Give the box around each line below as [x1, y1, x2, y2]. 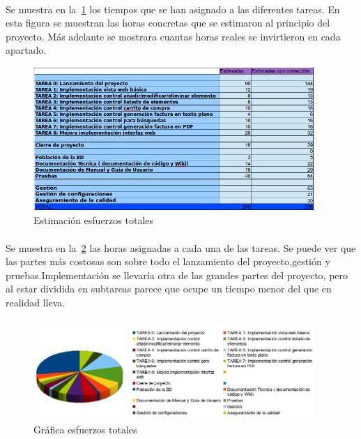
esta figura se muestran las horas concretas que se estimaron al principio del [6, 15, 330, 30]
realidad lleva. [6, 295, 66, 309]
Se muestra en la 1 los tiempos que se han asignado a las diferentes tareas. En [6, 1, 340, 16]
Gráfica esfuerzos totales [33, 422, 137, 437]
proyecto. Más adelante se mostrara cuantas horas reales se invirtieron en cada [6, 29, 341, 43]
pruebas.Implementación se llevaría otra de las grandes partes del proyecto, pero [6, 267, 348, 282]
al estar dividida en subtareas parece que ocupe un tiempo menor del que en [6, 281, 332, 296]
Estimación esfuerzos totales [33, 213, 154, 228]
